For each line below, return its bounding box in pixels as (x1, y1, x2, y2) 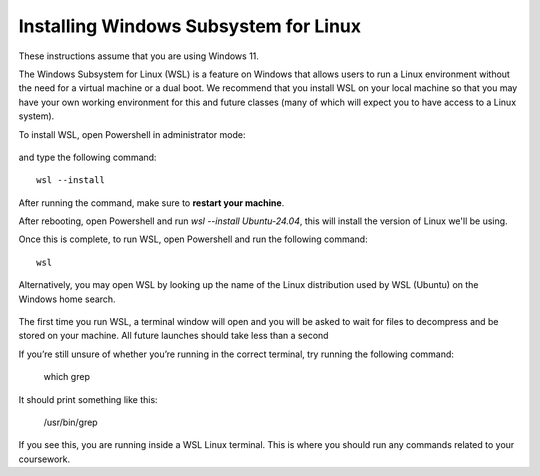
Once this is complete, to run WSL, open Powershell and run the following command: (18, 233, 369, 245)
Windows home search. (18, 293, 116, 305)
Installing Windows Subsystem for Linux (18, 15, 362, 37)
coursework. (18, 453, 71, 465)
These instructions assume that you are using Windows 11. (18, 50, 260, 62)
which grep (43, 371, 90, 383)
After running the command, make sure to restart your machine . (18, 196, 285, 209)
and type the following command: (18, 151, 157, 163)
